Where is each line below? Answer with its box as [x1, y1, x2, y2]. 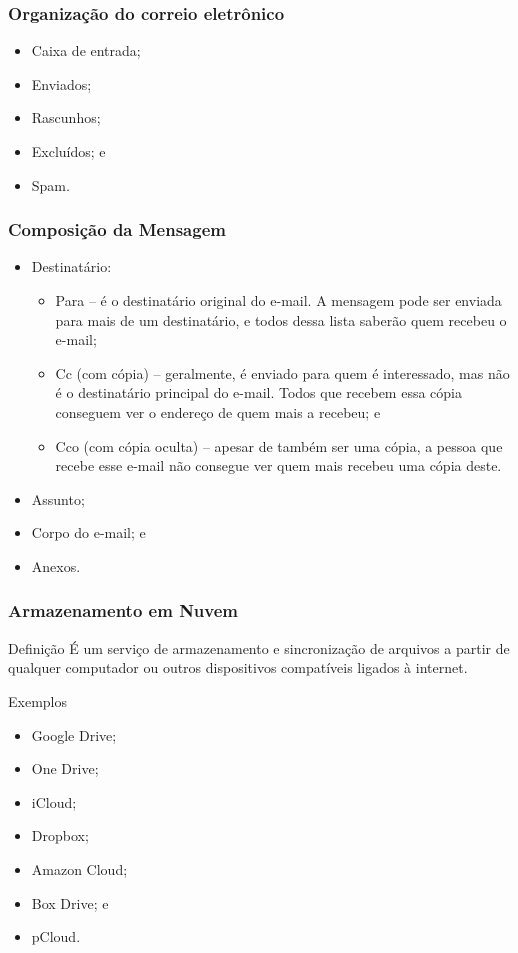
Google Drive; [31, 724, 117, 745]
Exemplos [8, 690, 67, 711]
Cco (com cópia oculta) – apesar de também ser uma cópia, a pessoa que [55, 435, 503, 456]
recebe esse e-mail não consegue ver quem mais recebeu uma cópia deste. [55, 455, 502, 476]
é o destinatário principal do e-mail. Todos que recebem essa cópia [55, 382, 462, 403]
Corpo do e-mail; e [31, 522, 146, 543]
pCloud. [31, 926, 81, 947]
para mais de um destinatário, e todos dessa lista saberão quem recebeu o [55, 309, 507, 330]
